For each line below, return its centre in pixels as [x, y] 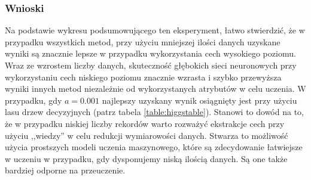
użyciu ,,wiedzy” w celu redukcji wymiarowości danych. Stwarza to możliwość [147, 135]
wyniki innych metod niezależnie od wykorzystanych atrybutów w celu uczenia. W [155, 89]
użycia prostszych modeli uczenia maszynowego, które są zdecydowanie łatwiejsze [154, 147]
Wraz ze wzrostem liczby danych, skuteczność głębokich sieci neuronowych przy [151, 65]
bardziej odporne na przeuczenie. [65, 170]
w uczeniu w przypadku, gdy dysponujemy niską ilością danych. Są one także [146, 158]
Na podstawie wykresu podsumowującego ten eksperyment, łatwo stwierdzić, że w [155, 30]
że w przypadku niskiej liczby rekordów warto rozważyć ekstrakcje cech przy [145, 123]
